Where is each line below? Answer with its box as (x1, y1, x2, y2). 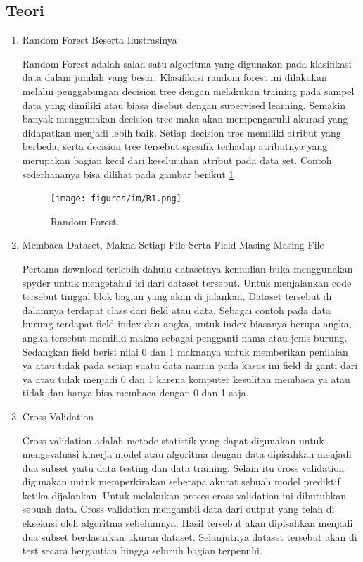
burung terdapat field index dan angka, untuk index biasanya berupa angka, (22, 316, 352, 331)
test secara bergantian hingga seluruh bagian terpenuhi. (22, 543, 262, 558)
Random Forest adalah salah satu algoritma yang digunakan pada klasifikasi (22, 56, 352, 70)
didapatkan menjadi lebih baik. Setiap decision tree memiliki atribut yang (22, 125, 341, 139)
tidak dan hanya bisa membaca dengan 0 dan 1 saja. (22, 385, 249, 400)
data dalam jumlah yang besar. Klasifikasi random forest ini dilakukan (22, 70, 327, 85)
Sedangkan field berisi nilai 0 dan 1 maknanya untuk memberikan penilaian (22, 344, 348, 358)
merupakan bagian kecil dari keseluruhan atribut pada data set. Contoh (22, 152, 332, 167)
